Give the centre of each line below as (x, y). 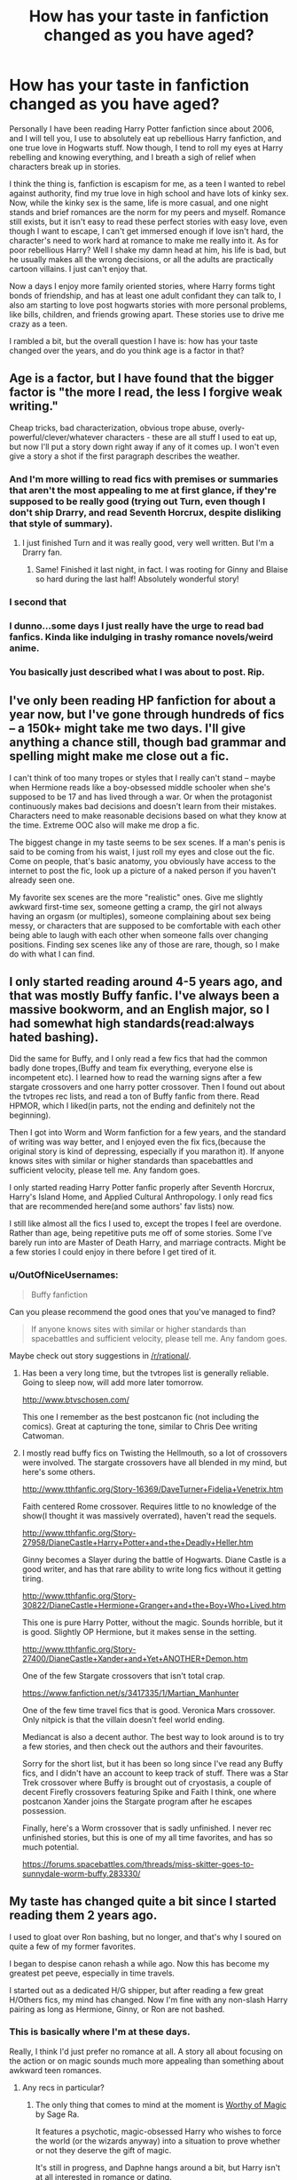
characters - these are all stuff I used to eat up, (191, 437)
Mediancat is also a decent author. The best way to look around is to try (153, 1736)
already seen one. (42, 880)
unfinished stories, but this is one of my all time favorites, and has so (147, 1837)
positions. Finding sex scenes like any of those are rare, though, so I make (145, 944)
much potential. (51, 1847)
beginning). (30, 1115)
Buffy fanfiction (59, 1294)
